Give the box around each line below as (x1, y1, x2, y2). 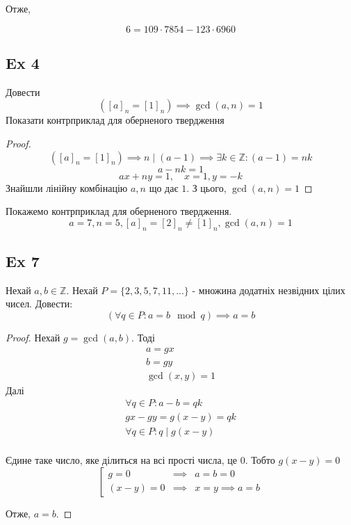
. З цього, (186, 180, 227, 195)
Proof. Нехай (6, 330, 60, 344)
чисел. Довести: (6, 296, 73, 311)
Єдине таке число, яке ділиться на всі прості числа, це (6, 453, 238, 467)
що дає (149, 180, 179, 195)
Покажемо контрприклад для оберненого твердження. (6, 204, 232, 218)
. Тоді (131, 330, 155, 344)
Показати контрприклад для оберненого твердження (6, 113, 225, 127)
